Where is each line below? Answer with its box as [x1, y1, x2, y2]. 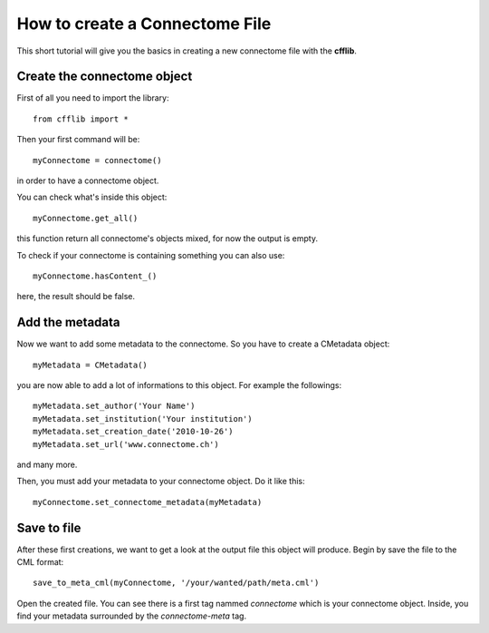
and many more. [16, 459, 78, 470]
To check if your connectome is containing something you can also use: [16, 249, 285, 260]
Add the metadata [16, 315, 121, 330]
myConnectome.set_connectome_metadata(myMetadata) [33, 497, 263, 507]
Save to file [16, 520, 81, 535]
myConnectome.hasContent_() [33, 270, 158, 281]
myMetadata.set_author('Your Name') [33, 401, 196, 412]
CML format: [16, 557, 64, 568]
